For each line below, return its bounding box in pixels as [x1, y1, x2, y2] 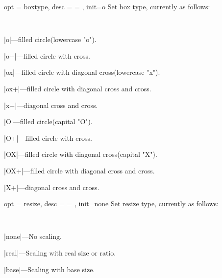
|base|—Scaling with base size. [4, 264, 95, 274]
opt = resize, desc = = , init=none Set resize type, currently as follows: [4, 198, 219, 209]
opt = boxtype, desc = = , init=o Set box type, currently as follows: [4, 1, 210, 11]
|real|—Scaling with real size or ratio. [4, 247, 116, 257]
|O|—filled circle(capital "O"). [4, 116, 93, 127]
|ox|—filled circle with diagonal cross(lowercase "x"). [4, 67, 160, 77]
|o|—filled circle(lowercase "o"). [4, 34, 97, 44]
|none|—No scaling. [4, 231, 62, 241]
